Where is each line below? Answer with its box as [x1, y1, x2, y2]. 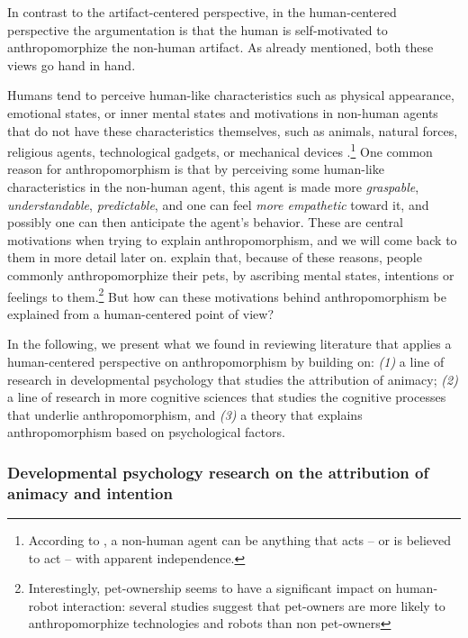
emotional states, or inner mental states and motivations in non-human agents [7, 103, 438, 122]
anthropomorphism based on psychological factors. [7, 423, 285, 442]
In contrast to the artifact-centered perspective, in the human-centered [7, 3, 397, 21]
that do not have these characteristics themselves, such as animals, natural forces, [7, 121, 458, 140]
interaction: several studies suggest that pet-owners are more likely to [62, 596, 445, 615]
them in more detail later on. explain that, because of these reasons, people [7, 248, 422, 267]
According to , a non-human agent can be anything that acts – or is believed [28, 531, 452, 550]
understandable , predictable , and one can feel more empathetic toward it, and [7, 195, 429, 214]
